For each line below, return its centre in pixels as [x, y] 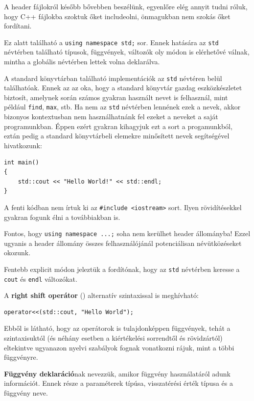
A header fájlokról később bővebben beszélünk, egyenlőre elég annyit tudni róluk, [126, 6]
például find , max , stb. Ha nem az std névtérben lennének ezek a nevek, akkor [122, 107]
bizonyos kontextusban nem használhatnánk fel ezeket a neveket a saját [111, 117]
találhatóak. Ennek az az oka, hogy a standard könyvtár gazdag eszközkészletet [123, 88]
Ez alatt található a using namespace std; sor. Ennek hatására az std [111, 42]
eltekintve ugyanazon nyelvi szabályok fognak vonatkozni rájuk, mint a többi [119, 347]
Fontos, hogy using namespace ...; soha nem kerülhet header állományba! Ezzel [127, 233]
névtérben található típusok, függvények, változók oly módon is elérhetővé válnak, [127, 52]
